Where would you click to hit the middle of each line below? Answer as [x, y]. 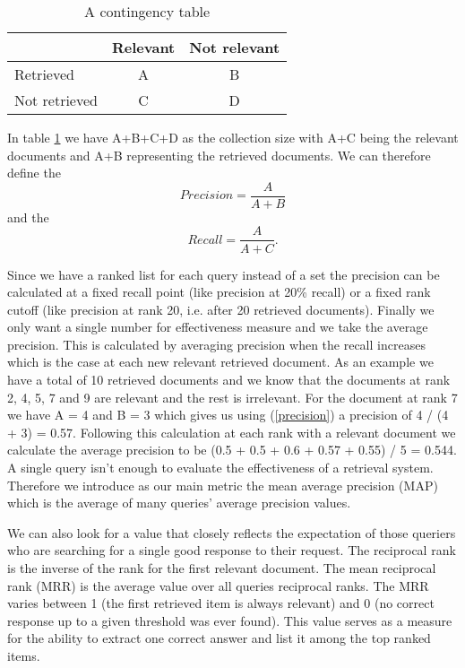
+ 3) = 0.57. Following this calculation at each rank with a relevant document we [232, 432]
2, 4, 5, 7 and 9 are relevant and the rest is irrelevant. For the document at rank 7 [232, 397]
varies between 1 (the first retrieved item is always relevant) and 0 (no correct [221, 603]
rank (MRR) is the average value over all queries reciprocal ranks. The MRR [218, 585]
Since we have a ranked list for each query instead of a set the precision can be [224, 274]
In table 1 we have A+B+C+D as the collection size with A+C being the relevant [233, 137]
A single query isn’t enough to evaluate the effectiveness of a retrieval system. [220, 468]
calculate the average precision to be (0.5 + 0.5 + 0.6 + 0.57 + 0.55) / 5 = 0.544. [232, 450]
